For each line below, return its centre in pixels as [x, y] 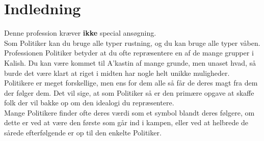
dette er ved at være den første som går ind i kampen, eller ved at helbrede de [126, 122]
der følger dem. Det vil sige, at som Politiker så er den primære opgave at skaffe [129, 92]
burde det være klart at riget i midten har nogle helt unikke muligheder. [117, 73]
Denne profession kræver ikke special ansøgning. [80, 33]
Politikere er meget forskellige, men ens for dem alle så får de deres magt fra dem [131, 83]
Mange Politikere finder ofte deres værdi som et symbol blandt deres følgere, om [129, 112]
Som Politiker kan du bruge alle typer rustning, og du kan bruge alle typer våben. [132, 43]
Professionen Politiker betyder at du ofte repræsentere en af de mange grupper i [129, 53]
